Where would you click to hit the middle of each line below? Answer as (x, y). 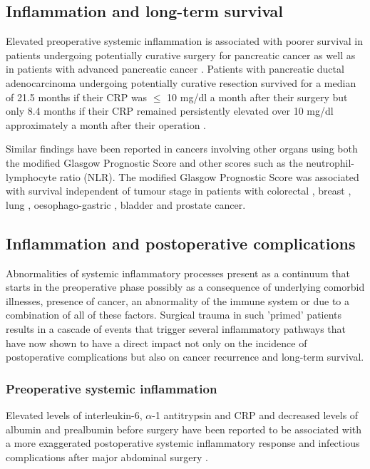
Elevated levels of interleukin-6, (74, 414)
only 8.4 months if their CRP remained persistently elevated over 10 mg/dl (170, 111)
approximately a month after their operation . (106, 124)
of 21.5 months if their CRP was (77, 97)
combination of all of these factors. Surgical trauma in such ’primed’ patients (174, 315)
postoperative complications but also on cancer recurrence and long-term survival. (185, 357)
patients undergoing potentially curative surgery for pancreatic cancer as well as (181, 55)
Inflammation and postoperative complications (181, 243)
